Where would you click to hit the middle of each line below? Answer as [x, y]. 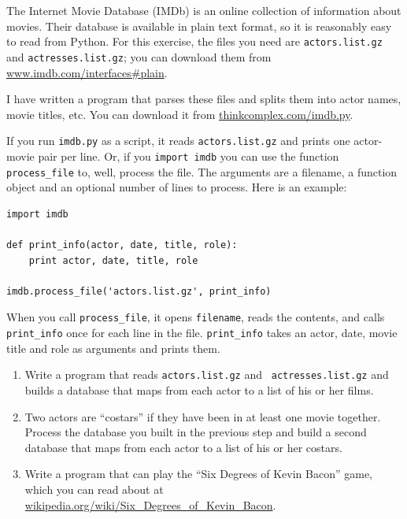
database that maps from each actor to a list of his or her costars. [183, 447]
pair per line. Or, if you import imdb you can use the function [189, 156]
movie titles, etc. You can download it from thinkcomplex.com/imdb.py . [180, 114]
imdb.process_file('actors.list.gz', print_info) [139, 291]
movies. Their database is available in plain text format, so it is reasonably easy [199, 26]
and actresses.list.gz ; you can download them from [139, 56]
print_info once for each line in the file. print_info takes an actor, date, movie [202, 333]
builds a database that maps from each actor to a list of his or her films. [199, 389]
